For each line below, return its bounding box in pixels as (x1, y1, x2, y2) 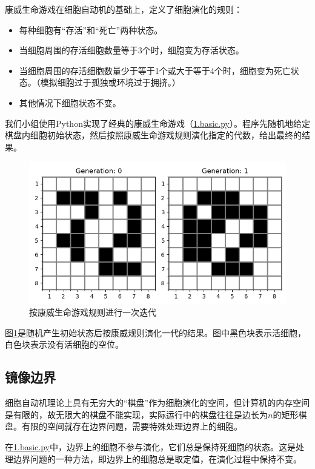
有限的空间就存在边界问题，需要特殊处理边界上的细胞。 (21, 420, 242, 433)
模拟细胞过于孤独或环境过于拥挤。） (40, 76, 181, 89)
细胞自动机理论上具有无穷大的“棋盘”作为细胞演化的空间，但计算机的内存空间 (5, 396, 310, 409)
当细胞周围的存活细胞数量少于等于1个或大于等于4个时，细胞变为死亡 (19, 64, 291, 76)
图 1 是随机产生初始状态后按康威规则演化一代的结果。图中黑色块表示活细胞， (5, 326, 306, 339)
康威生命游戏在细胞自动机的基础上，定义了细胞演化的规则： (5, 3, 242, 15)
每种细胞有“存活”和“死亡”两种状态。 (19, 23, 163, 36)
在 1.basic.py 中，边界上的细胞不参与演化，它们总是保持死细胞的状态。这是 (5, 440, 296, 453)
